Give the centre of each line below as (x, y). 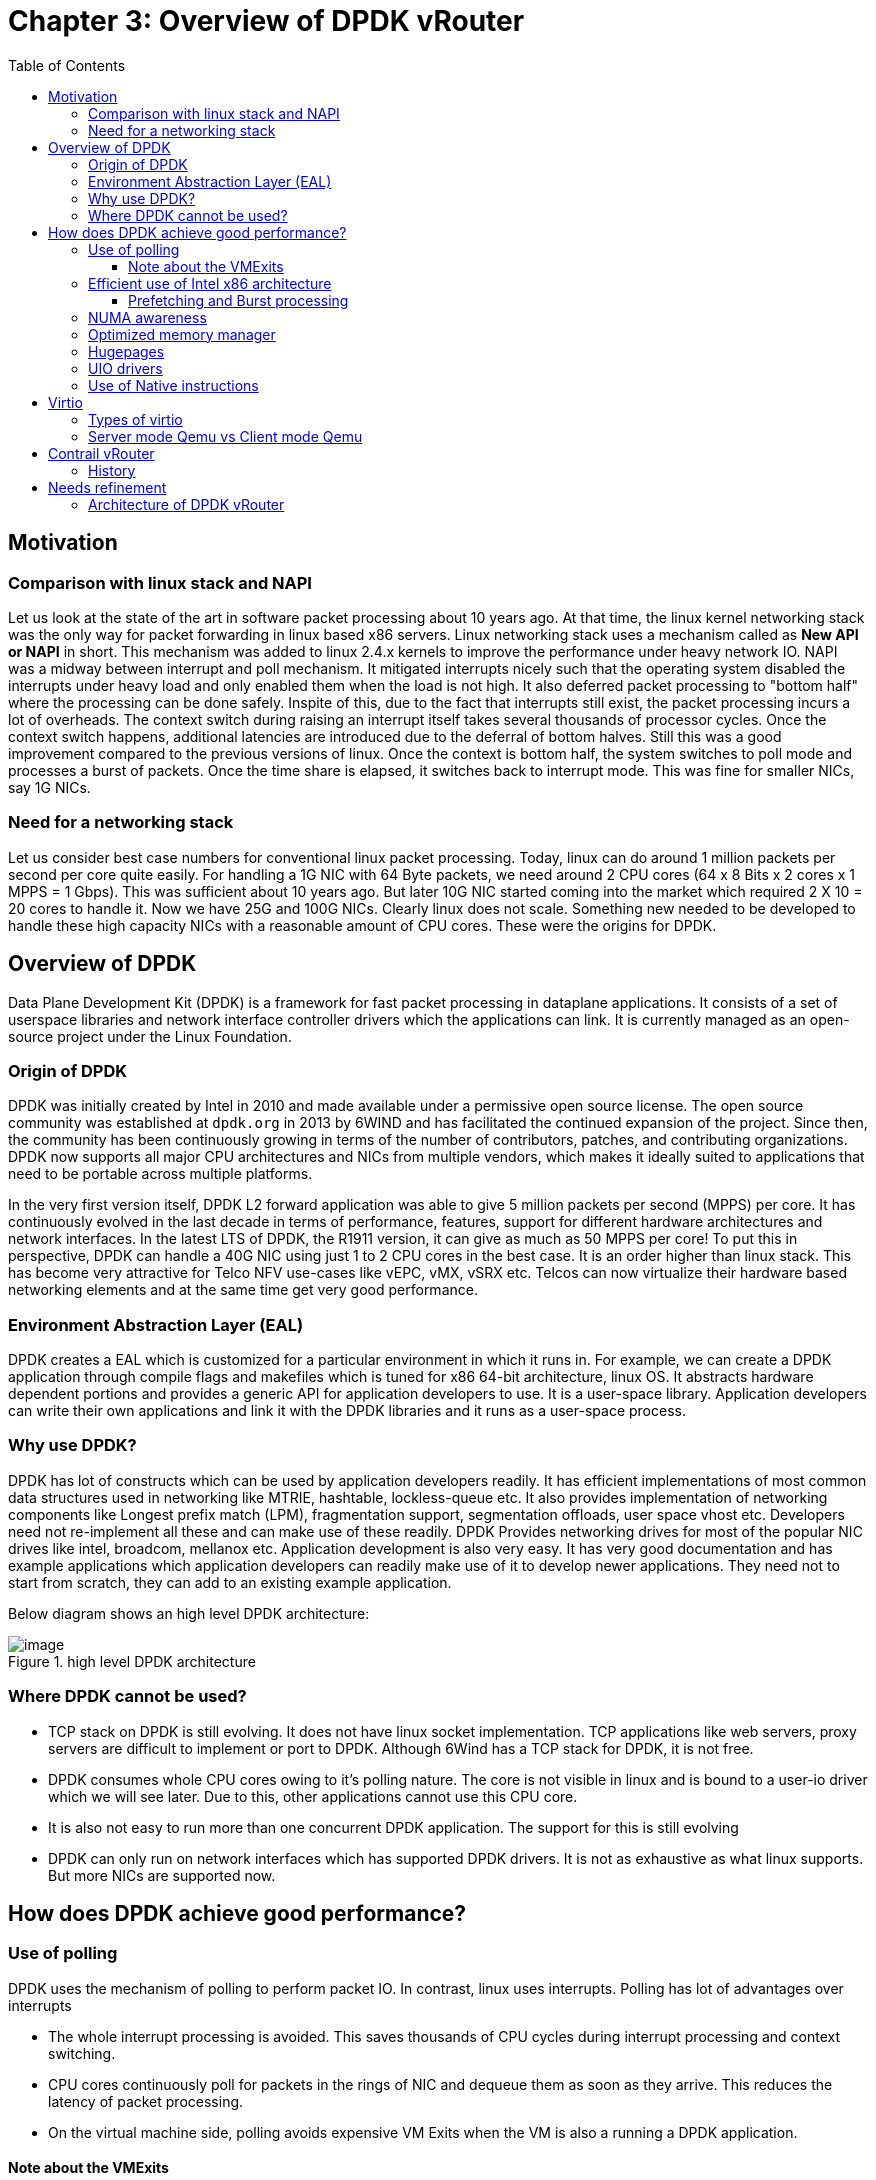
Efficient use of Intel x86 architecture (210, 283)
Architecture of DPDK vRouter (186, 504)
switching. (82, 2053)
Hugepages (126, 351)
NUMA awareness (147, 317)
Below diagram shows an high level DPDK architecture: (189, 1613)
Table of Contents (67, 65)
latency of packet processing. (146, 2101)
